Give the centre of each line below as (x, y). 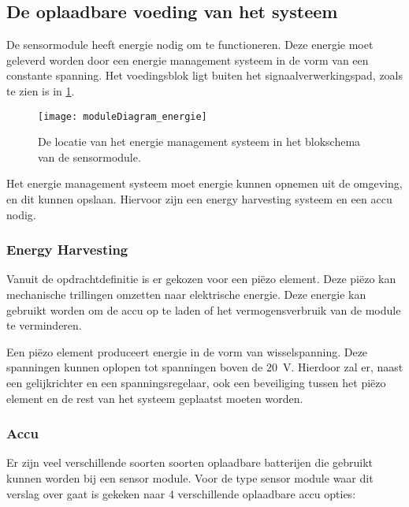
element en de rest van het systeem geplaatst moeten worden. (155, 398)
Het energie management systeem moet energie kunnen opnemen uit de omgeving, (204, 183)
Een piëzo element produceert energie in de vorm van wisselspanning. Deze (187, 351)
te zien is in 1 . (41, 90)
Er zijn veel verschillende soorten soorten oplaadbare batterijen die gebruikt (190, 462)
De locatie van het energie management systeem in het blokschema (199, 142)
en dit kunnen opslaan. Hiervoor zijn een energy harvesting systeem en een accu (199, 199)
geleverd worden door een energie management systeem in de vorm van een (188, 60)
